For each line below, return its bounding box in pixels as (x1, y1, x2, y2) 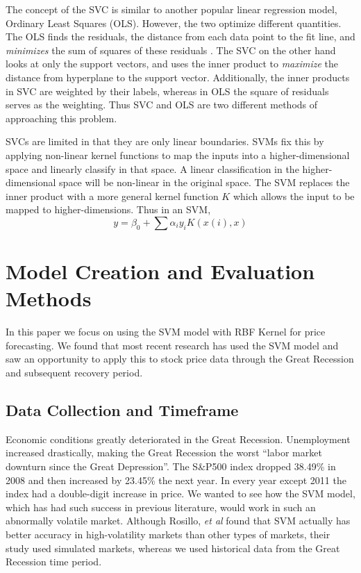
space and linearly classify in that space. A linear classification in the (6, 161, 299, 176)
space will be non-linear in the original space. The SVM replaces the (59, 175, 350, 190)
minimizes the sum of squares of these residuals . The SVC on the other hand (6, 42, 336, 57)
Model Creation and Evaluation (6, 257, 315, 285)
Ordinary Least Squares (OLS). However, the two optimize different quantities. (6, 15, 342, 30)
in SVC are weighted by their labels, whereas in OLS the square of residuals (6, 83, 329, 98)
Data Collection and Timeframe (6, 399, 239, 420)
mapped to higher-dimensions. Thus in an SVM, (6, 202, 211, 217)
